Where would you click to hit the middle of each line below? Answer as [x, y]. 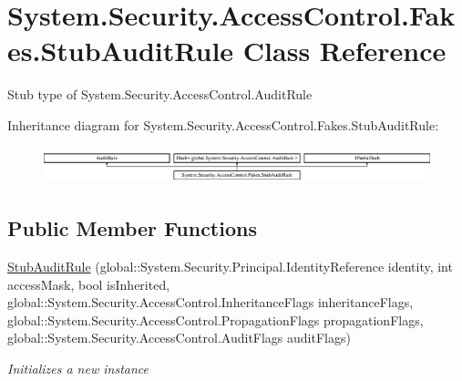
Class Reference [344, 51]
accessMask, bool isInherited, [89, 284]
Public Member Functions [132, 228]
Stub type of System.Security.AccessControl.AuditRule [160, 94]
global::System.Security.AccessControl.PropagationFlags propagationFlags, [216, 319]
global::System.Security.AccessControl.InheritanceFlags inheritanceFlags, [210, 302]
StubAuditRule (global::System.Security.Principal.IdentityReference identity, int [230, 267]
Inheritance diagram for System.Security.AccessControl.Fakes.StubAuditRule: [223, 124]
